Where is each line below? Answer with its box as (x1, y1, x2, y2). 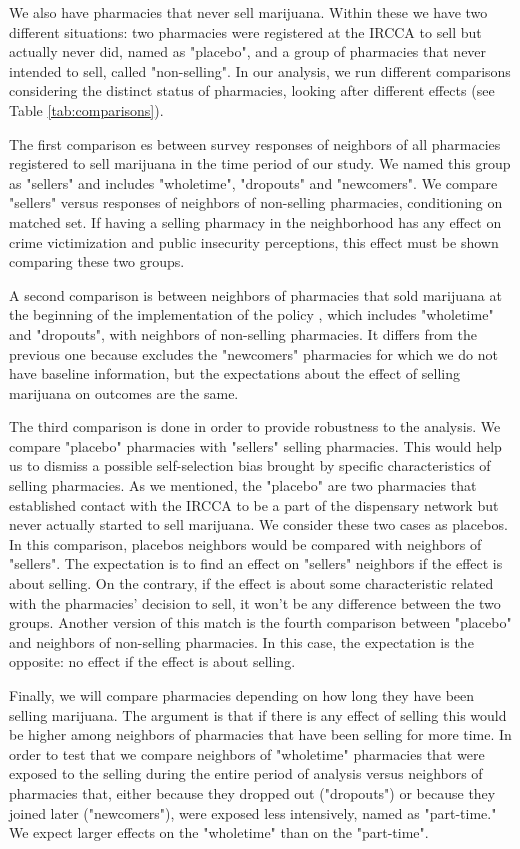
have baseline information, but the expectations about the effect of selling (9, 363, 460, 384)
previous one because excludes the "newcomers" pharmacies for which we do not (9, 343, 498, 364)
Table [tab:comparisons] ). (9, 99, 164, 120)
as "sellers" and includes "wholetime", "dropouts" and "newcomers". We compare (9, 172, 498, 193)
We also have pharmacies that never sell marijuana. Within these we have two (9, 2, 488, 22)
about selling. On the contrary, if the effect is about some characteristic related (9, 573, 494, 594)
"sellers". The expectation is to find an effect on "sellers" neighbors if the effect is (9, 553, 503, 574)
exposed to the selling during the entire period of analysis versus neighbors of (9, 763, 483, 784)
